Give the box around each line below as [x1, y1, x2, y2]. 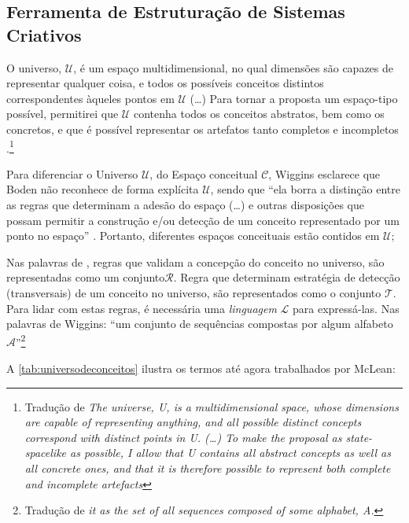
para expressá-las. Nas [292, 300, 400, 316]
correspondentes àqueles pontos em [6, 90, 175, 106]
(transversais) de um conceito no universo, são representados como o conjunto [6, 284, 381, 300]
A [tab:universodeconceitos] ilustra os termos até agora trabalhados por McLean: [6, 360, 396, 376]
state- [345, 429, 373, 445]
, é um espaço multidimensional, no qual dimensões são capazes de [73, 59, 394, 76]
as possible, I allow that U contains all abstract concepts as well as [70, 444, 391, 461]
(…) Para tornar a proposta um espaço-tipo [190, 90, 398, 106]
